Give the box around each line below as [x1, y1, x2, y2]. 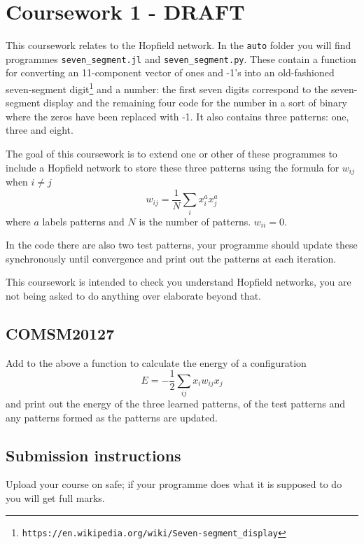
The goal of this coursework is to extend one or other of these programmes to [6, 146, 337, 161]
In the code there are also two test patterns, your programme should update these [6, 237, 358, 252]
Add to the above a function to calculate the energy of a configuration [6, 355, 307, 370]
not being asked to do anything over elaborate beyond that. [6, 288, 261, 302]
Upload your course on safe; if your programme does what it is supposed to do [6, 477, 342, 491]
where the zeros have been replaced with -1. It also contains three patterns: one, [6, 109, 349, 123]
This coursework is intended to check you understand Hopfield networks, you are [6, 274, 351, 289]
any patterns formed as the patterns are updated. [6, 410, 218, 424]
